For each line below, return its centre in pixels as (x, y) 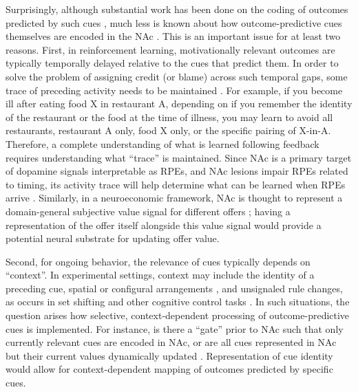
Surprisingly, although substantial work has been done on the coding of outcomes (177, 9)
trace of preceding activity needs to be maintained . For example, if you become (174, 90)
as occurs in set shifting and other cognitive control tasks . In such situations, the (178, 302)
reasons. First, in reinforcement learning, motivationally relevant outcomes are (170, 49)
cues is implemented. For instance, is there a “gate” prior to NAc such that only (175, 328)
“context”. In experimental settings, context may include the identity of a (160, 275)
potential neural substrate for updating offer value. (113, 238)
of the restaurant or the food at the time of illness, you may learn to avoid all (169, 117)
